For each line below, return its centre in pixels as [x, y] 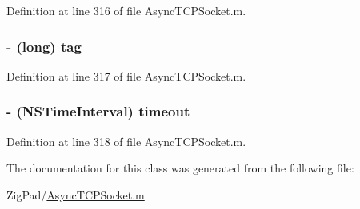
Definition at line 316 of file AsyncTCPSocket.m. [126, 10]
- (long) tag [44, 46]
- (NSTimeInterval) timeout [98, 111]
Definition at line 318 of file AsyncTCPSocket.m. [126, 141]
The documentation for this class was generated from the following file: [180, 168]
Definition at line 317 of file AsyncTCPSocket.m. [126, 75]
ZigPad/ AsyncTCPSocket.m [76, 194]
